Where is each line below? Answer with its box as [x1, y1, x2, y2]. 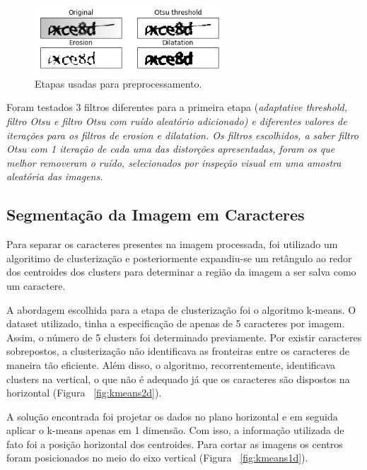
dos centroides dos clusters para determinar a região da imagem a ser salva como [6, 264, 356, 279]
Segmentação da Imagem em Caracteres [6, 204, 305, 225]
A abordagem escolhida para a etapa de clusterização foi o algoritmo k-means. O [6, 302, 356, 317]
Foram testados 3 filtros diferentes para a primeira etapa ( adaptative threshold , [6, 100, 347, 114]
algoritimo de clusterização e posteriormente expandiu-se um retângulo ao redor [6, 250, 352, 265]
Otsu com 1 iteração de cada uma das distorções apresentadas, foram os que [6, 141, 335, 156]
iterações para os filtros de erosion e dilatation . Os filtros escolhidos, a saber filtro [6, 127, 359, 142]
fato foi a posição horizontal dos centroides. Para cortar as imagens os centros [6, 436, 343, 451]
